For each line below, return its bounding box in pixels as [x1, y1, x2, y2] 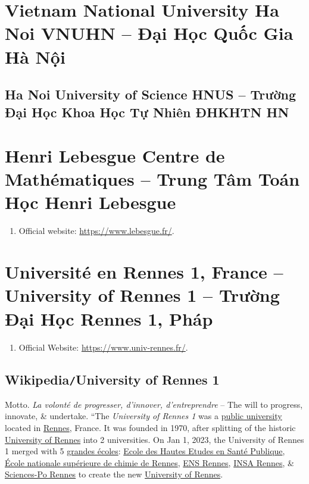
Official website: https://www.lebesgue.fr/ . [18, 224, 174, 237]
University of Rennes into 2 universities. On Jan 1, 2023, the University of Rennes [5, 433, 304, 445]
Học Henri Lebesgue [5, 190, 176, 214]
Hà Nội [5, 44, 65, 68]
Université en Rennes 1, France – [5, 260, 283, 284]
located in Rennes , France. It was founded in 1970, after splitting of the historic [5, 421, 296, 434]
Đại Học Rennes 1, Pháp [5, 306, 213, 330]
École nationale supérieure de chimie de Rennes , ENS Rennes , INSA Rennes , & [5, 456, 294, 469]
